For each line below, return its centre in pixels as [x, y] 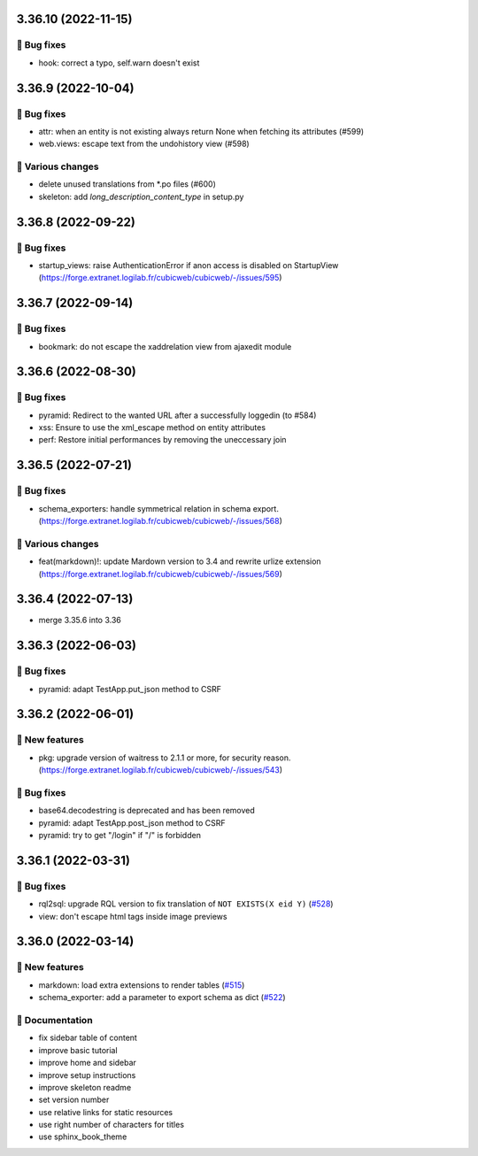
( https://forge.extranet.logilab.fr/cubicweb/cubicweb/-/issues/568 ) [161, 521]
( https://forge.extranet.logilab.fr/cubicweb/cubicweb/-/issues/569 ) [161, 574]
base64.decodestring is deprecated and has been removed [147, 811]
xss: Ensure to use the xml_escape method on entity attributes [152, 428]
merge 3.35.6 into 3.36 [80, 620]
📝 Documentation [54, 1020]
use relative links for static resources [105, 1112]
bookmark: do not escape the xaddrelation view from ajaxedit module [165, 346]
